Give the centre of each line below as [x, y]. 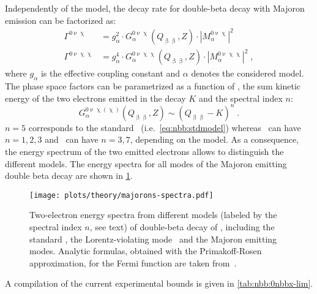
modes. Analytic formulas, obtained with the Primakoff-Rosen [146, 251]
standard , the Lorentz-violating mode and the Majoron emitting [153, 239]
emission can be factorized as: [61, 20]
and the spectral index [241, 98]
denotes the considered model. [248, 73]
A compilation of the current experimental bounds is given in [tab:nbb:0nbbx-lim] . [159, 283]
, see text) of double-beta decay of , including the [182, 226]
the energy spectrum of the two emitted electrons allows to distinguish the [144, 151]
